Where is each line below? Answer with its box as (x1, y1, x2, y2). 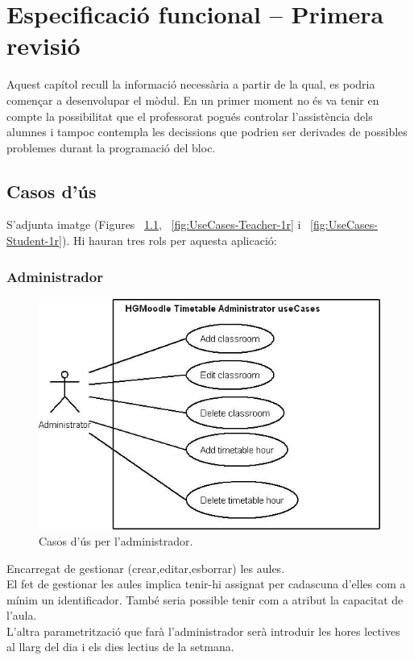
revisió (6, 29, 81, 62)
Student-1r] (6, 232, 62, 249)
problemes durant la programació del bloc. (6, 139, 216, 156)
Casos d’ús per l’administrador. (39, 532, 193, 549)
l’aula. (6, 607, 37, 624)
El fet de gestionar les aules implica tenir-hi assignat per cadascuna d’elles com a (6, 575, 406, 592)
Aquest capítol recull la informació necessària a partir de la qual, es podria (6, 76, 375, 93)
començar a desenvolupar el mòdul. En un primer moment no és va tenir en (6, 91, 379, 108)
